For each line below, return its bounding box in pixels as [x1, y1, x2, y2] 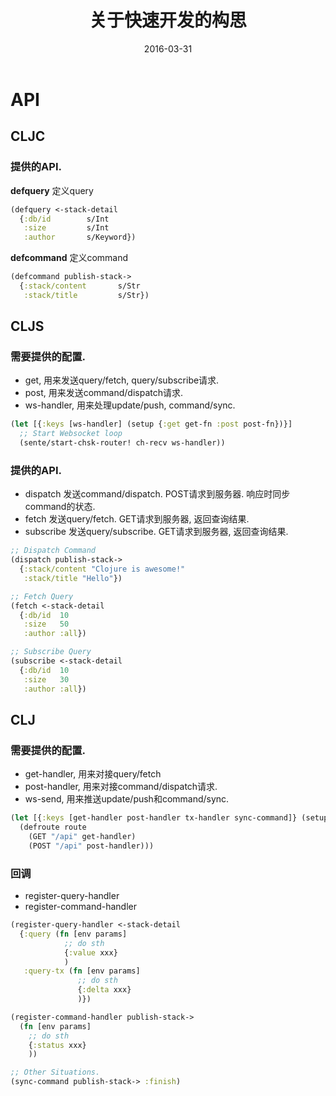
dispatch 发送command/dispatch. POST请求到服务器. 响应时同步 [24, 488, 291, 500]
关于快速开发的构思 [88, 9, 247, 32]
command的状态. [24, 501, 96, 513]
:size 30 [23, 674, 70, 685]
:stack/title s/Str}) [23, 290, 150, 300]
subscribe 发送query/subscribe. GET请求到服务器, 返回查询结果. [24, 526, 289, 538]
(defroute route [19, 822, 87, 833]
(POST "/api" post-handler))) [28, 841, 155, 851]
